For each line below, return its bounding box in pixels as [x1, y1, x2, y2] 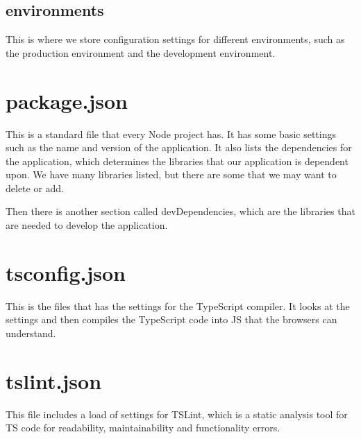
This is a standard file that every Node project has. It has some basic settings [6, 126, 336, 141]
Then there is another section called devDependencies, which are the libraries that [6, 204, 355, 218]
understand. [6, 325, 56, 340]
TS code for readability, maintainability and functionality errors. [6, 420, 280, 435]
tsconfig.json [6, 258, 126, 286]
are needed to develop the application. [6, 218, 168, 232]
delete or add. [6, 180, 65, 195]
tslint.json [6, 366, 102, 395]
